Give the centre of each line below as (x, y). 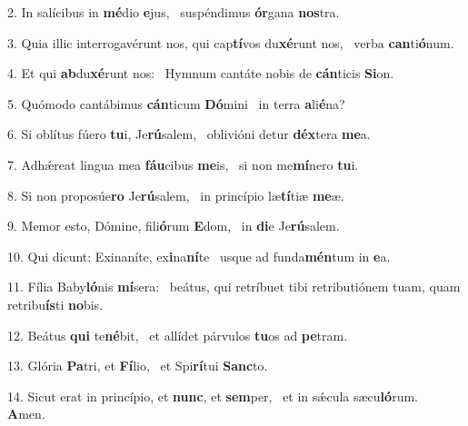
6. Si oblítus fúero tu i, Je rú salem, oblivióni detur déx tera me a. (189, 134)
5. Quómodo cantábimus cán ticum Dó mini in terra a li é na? (176, 103)
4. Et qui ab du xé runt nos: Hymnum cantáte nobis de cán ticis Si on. (201, 73)
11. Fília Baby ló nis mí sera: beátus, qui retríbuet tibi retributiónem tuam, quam (234, 287)
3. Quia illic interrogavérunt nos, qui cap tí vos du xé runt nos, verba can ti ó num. (231, 42)
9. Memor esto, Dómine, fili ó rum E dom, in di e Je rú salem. (174, 226)
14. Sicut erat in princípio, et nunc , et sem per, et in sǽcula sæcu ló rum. (213, 396)
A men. (26, 414)
